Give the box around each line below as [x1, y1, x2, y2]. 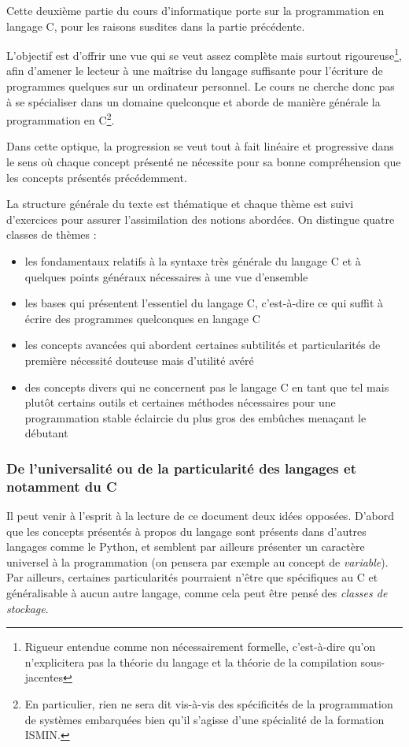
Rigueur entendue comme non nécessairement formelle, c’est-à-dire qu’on [24, 638, 376, 655]
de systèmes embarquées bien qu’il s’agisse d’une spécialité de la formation [24, 711, 385, 727]
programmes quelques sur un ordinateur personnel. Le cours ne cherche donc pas [6, 78, 395, 95]
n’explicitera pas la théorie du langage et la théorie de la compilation [24, 653, 357, 670]
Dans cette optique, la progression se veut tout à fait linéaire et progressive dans [6, 138, 394, 154]
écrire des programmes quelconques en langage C [24, 310, 260, 326]
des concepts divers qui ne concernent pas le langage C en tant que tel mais [24, 378, 389, 395]
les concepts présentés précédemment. [6, 169, 187, 185]
